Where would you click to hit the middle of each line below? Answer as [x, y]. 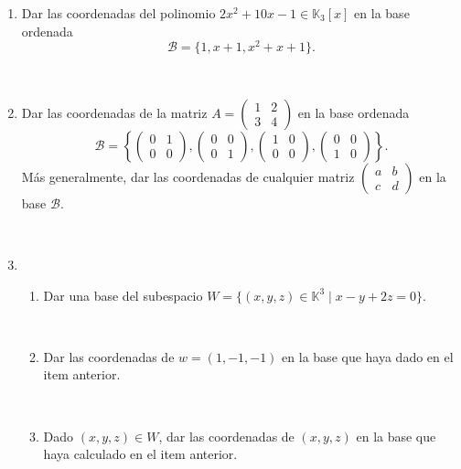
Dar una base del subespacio [123, 295]
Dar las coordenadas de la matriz [114, 112]
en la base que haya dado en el [368, 356]
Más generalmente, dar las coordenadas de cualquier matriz [188, 176]
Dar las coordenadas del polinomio [118, 13]
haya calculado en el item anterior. [140, 454]
